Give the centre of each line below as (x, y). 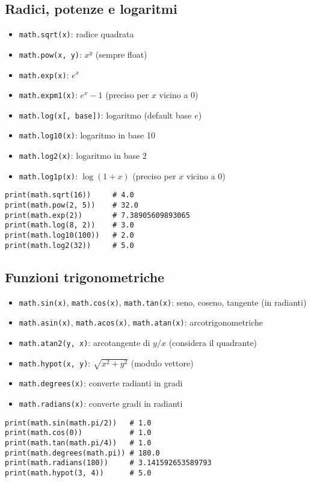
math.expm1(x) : (48, 95)
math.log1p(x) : (48, 175)
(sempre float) (121, 54)
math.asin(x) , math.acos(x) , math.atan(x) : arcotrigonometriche (141, 322)
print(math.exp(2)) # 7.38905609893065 (97, 215)
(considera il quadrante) (213, 342)
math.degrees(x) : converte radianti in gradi (101, 383)
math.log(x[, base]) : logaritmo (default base (105, 115)
